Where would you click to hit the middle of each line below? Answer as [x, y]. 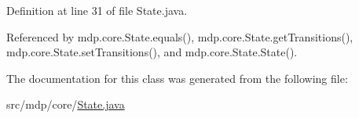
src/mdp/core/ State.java [66, 104]
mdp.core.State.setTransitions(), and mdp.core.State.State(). [152, 52]
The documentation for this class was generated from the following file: [177, 78]
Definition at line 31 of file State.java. [97, 10]
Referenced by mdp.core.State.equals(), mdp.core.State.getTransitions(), [180, 36]
